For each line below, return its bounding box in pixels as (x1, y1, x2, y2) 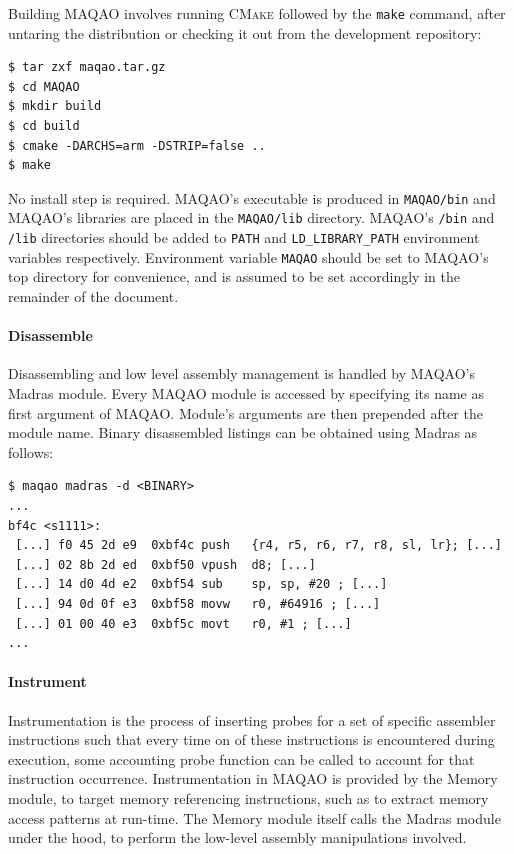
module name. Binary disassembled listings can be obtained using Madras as (8, 422, 478, 443)
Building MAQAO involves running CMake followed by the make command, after (8, 3, 506, 23)
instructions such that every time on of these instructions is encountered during (8, 729, 495, 750)
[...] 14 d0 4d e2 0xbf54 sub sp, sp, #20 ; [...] (15, 577, 388, 592)
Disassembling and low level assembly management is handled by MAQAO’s (8, 363, 475, 384)
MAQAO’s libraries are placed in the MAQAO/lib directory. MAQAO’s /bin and (8, 207, 495, 228)
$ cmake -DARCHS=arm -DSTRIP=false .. (8, 138, 266, 153)
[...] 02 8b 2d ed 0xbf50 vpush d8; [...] (15, 557, 316, 572)
